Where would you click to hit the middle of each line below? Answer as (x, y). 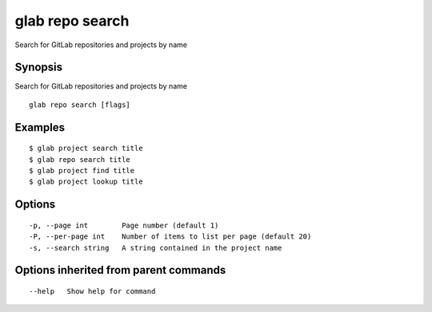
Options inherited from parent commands (120, 270)
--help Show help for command (92, 292)
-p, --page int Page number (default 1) (124, 225)
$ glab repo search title (80, 159)
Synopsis (39, 67)
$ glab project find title (82, 171)
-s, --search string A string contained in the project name (156, 248)
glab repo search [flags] (80, 105)
